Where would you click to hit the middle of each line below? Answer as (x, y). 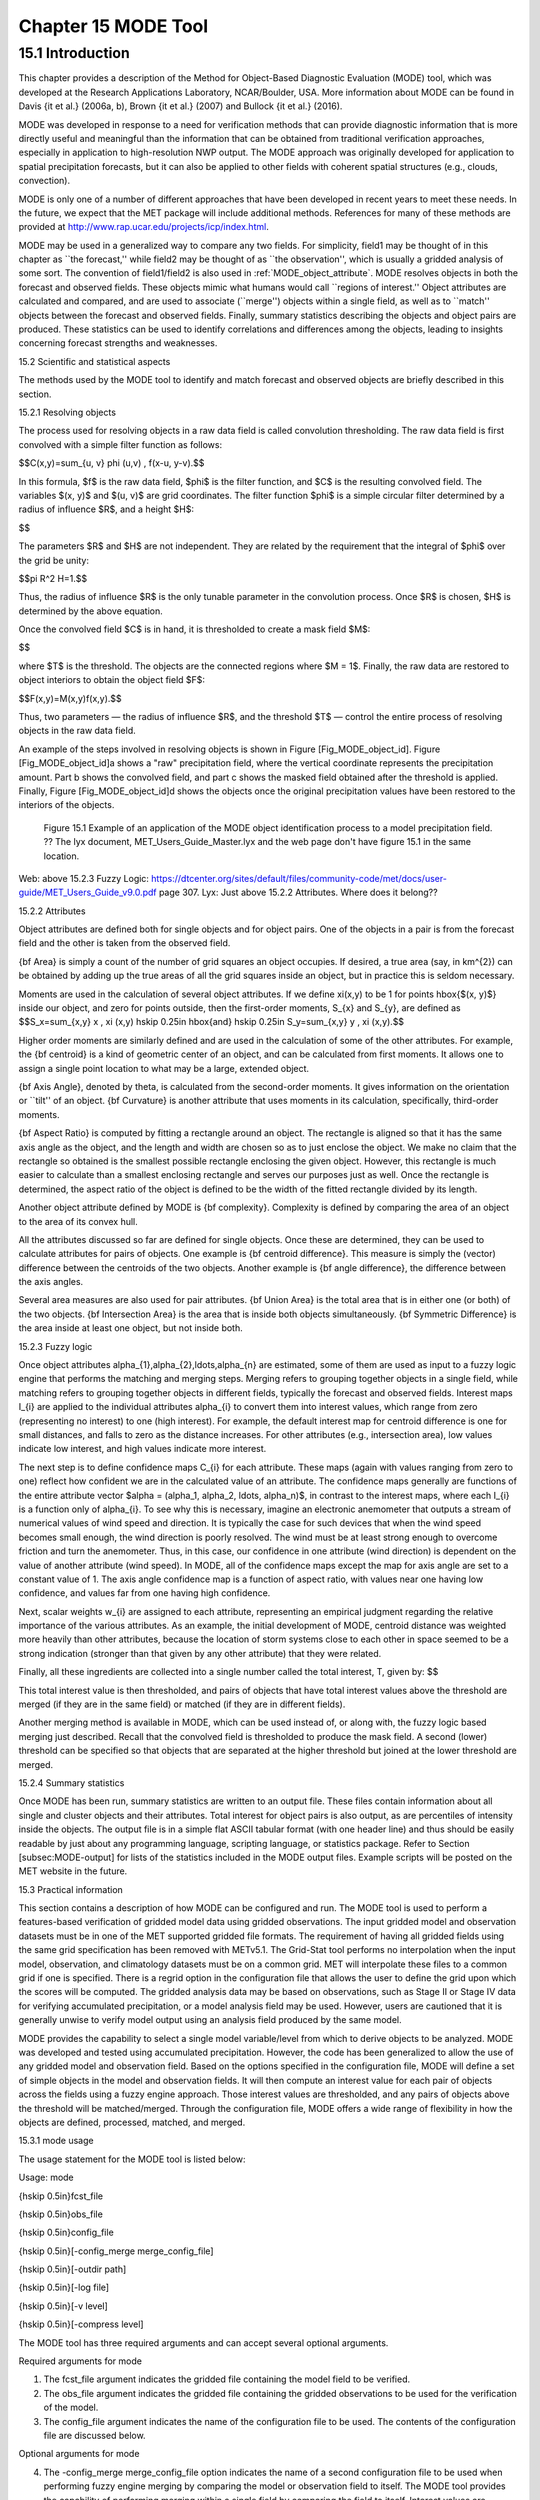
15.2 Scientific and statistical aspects (94, 361)
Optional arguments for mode (79, 2454)
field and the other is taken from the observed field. (124, 943)
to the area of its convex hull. (78, 1221)
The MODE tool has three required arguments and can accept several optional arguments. (203, 2342)
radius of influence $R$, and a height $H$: (106, 509)
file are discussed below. (94, 2435)
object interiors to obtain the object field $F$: (111, 680)
